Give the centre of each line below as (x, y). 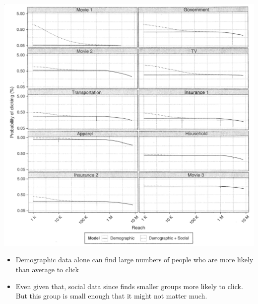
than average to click (47, 269)
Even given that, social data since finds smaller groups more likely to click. (129, 286)
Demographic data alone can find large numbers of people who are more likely (134, 260)
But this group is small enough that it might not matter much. (111, 296)
